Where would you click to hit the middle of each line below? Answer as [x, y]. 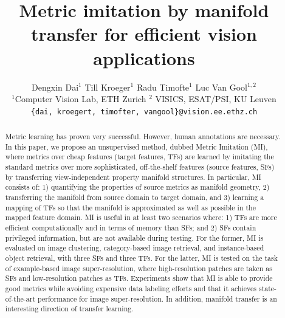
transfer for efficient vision [144, 34]
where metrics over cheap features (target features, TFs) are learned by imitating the [139, 157]
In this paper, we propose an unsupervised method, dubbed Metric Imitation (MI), [136, 146]
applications [144, 57]
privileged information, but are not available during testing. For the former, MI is [134, 237]
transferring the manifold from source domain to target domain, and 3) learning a [135, 197]
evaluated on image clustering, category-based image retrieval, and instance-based [135, 248]
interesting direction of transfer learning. [69, 309]
